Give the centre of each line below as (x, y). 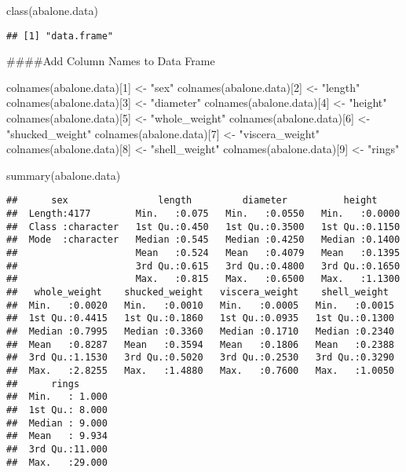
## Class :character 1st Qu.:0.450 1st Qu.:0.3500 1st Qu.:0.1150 (203, 227)
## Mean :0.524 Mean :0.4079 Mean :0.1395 (203, 253)
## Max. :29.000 (57, 462)
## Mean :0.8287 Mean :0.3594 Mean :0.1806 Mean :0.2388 (200, 344)
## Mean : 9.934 (57, 436)
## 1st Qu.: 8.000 (57, 410)
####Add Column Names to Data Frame (111, 61)
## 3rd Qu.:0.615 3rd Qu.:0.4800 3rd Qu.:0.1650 (203, 266)
